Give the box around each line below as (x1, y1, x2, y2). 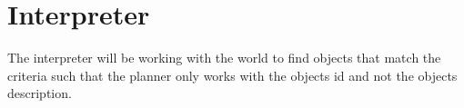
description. (7, 83, 72, 103)
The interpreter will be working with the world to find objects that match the (7, 48, 441, 67)
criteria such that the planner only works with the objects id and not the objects (7, 65, 458, 84)
